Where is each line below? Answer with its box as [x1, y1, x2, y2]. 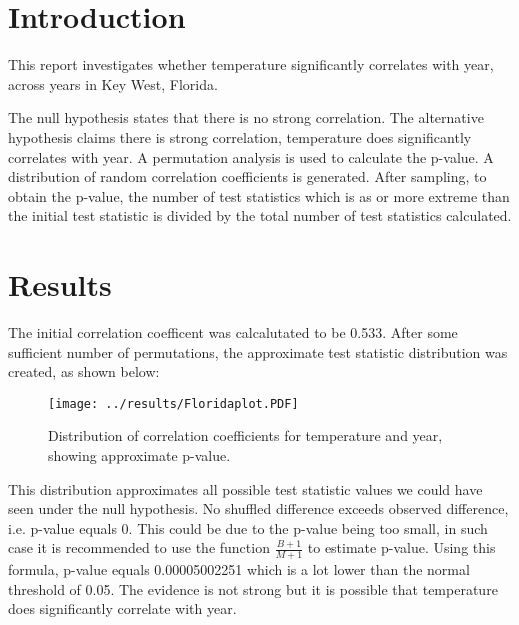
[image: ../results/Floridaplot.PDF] [48, 396, 299, 411]
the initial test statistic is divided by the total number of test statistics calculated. [8, 205, 512, 226]
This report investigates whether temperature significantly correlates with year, [8, 54, 494, 75]
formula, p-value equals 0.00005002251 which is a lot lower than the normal [8, 559, 470, 580]
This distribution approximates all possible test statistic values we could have [8, 478, 483, 499]
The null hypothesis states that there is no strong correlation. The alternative [8, 107, 484, 128]
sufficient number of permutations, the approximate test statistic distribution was [8, 341, 508, 362]
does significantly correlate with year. [8, 598, 237, 619]
